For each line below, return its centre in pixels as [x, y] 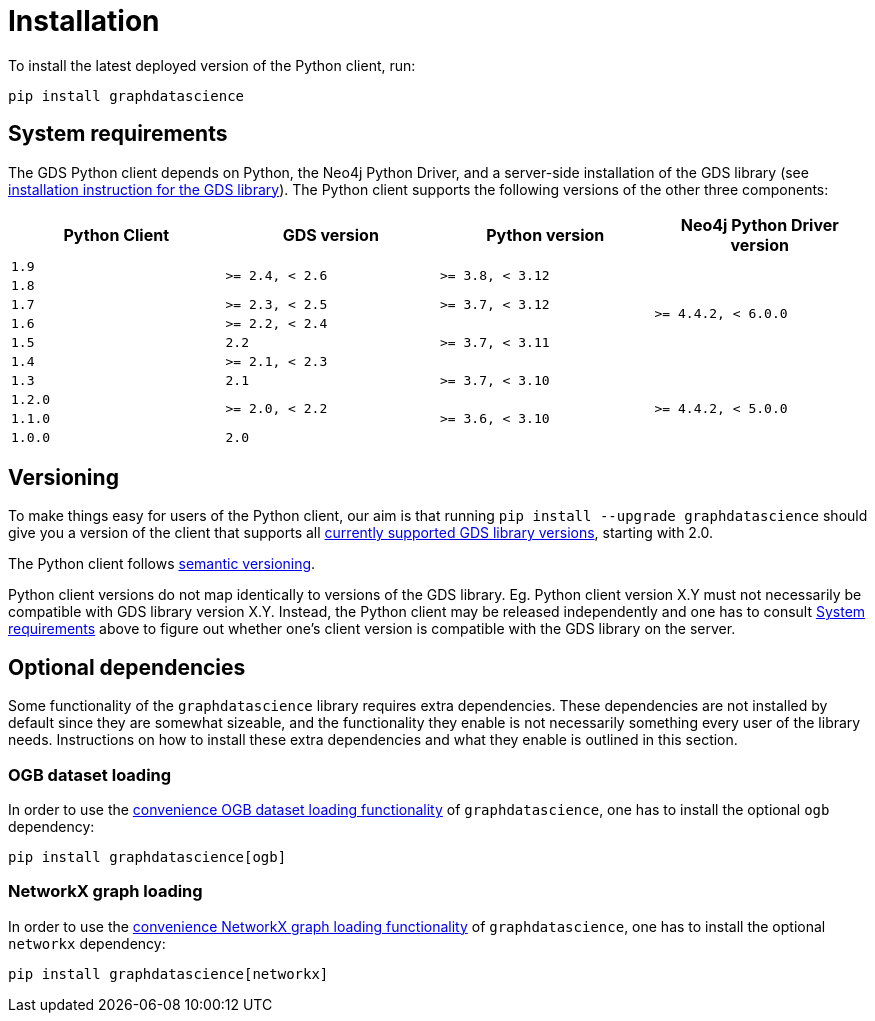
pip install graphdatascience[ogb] [147, 857]
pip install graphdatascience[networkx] [168, 973]
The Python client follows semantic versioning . [162, 564]
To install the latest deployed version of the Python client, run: [212, 65]
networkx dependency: [87, 943]
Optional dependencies [127, 667]
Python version [545, 234]
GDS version [330, 234]
